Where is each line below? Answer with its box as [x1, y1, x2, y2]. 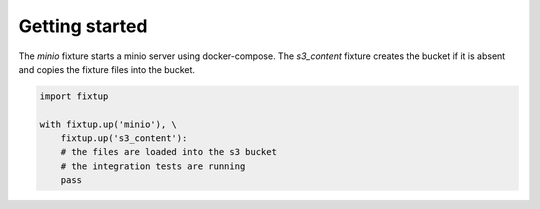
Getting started [18, 15, 148, 37]
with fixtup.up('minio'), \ [39, 118, 177, 130]
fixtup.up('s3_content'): [60, 133, 188, 144]
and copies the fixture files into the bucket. [18, 63, 195, 75]
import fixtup [39, 90, 109, 102]
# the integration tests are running [60, 160, 246, 172]
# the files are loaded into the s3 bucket [60, 146, 277, 158]
